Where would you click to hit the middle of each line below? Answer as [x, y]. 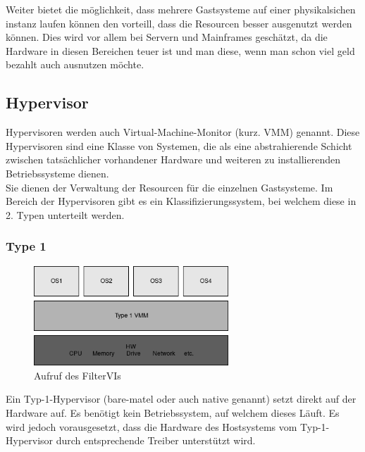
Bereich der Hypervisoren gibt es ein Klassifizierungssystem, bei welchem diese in [181, 201]
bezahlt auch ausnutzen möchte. [75, 64]
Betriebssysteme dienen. [57, 173]
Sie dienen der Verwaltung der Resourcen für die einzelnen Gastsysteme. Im [169, 187]
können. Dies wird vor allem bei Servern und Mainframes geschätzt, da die [167, 37]
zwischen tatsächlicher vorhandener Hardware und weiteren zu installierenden [173, 159]
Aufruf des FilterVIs [78, 375]
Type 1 [26, 246]
